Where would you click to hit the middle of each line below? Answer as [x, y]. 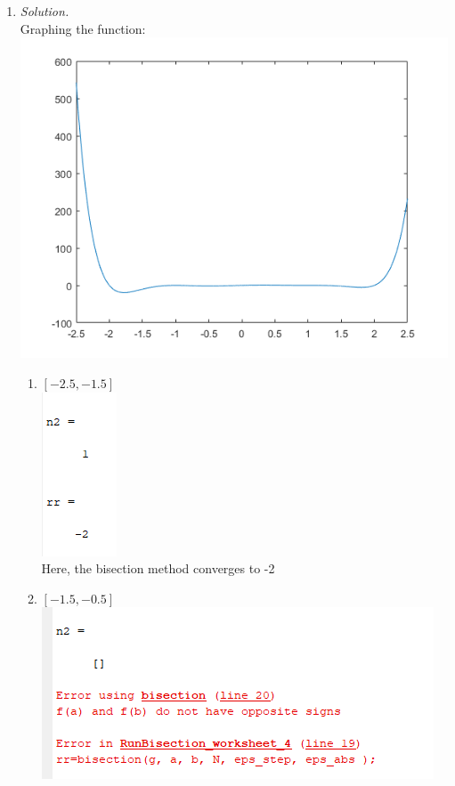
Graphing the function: [83, 28]
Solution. [45, 11]
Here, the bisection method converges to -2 [158, 568]
